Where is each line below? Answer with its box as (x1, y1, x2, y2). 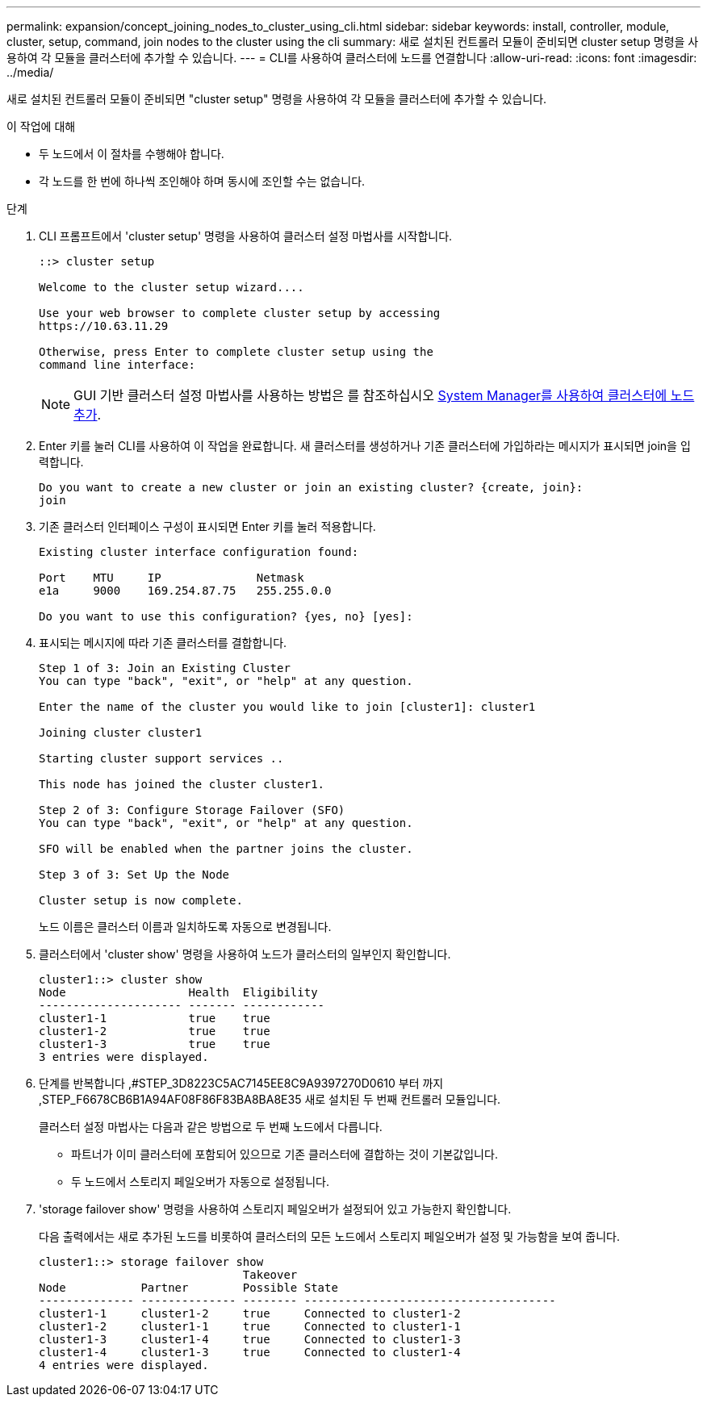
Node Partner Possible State (39, 1281, 338, 1294)
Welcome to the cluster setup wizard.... (39, 281, 304, 294)
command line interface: (39, 358, 195, 371)
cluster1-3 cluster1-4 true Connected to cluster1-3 (39, 1333, 461, 1346)
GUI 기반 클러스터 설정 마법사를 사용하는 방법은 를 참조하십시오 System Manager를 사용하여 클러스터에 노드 (73, 387, 695, 403)
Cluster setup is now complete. (39, 894, 243, 907)
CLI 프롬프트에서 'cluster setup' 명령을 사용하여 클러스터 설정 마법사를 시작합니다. (39, 229, 453, 243)
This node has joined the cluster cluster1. (39, 778, 325, 791)
